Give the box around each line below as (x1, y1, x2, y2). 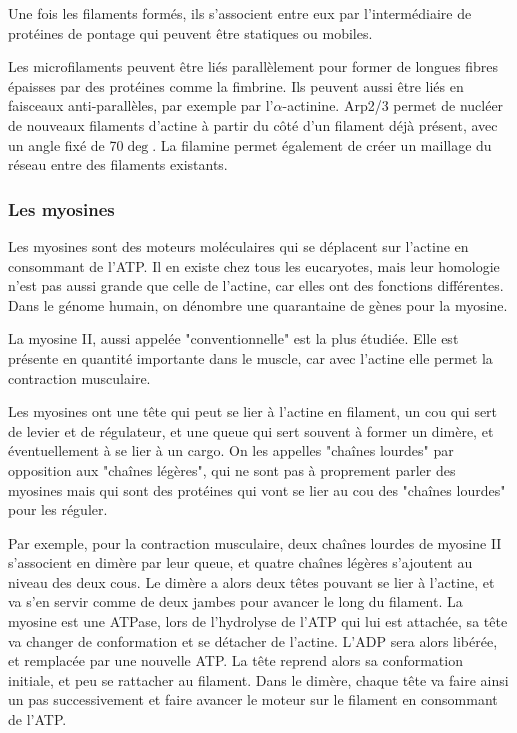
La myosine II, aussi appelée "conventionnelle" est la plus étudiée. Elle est (8, 328, 459, 349)
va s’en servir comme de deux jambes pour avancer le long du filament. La (8, 591, 463, 612)
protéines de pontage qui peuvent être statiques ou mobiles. (8, 22, 373, 43)
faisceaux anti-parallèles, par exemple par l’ (8, 95, 274, 116)
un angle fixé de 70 (8, 134, 124, 155)
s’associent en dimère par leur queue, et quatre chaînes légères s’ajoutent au (8, 552, 473, 573)
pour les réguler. (8, 499, 108, 520)
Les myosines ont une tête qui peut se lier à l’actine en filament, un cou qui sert (8, 401, 498, 422)
